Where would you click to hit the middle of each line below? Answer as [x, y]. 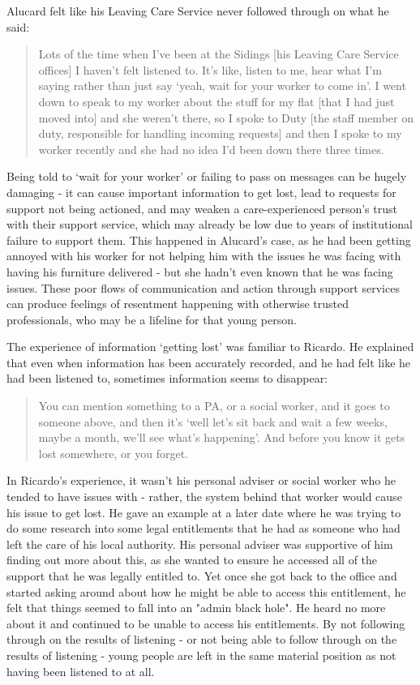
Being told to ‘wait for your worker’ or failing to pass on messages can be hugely [207, 176]
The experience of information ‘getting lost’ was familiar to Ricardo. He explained [210, 347]
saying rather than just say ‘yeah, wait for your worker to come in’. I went [222, 86]
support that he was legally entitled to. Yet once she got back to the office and [202, 576]
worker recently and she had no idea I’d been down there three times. [211, 149]
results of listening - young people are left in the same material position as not [201, 655]
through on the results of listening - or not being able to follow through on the [202, 639]
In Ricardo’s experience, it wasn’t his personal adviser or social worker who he [201, 480]
